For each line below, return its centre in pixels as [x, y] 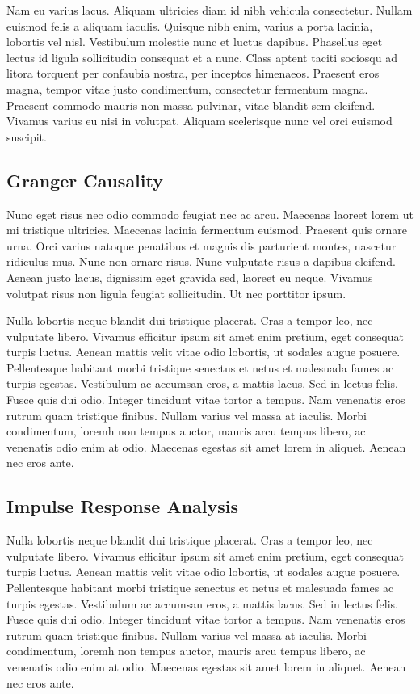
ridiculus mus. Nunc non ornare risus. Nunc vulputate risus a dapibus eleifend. [201, 261]
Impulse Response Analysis [123, 506]
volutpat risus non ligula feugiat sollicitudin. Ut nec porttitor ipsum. [176, 293]
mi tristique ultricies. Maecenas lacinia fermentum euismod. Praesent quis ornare [207, 230]
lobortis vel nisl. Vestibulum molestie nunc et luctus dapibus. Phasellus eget [195, 42]
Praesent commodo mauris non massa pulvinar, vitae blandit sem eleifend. [191, 105]
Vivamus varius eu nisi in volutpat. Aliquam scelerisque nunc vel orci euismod [199, 121]
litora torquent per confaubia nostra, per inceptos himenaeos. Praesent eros [193, 73]
